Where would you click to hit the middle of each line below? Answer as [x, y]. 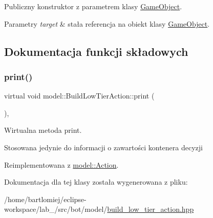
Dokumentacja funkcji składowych [96, 51]
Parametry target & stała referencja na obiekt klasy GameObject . [107, 23]
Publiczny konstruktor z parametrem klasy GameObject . [93, 6]
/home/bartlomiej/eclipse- [45, 199]
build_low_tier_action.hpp [151, 209]
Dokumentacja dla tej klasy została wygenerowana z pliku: [96, 182]
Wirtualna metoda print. [43, 130]
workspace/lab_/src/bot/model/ [56, 209]
